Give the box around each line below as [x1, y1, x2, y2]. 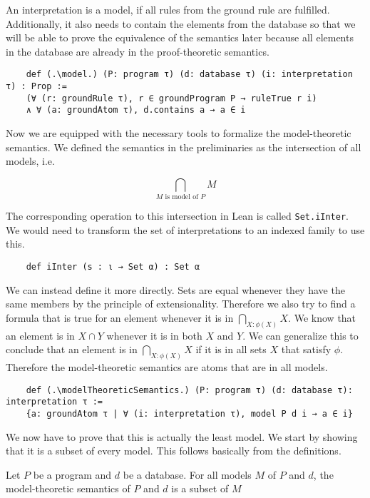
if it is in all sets [195, 342, 267, 357]
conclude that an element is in [6, 342, 138, 357]
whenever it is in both [106, 327, 202, 342]
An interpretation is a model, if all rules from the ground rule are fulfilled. [6, 2, 330, 16]
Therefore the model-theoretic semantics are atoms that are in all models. [6, 360, 328, 375]
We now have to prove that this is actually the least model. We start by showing [6, 429, 358, 444]
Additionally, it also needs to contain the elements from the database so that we [6, 16, 356, 31]
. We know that [288, 310, 356, 325]
